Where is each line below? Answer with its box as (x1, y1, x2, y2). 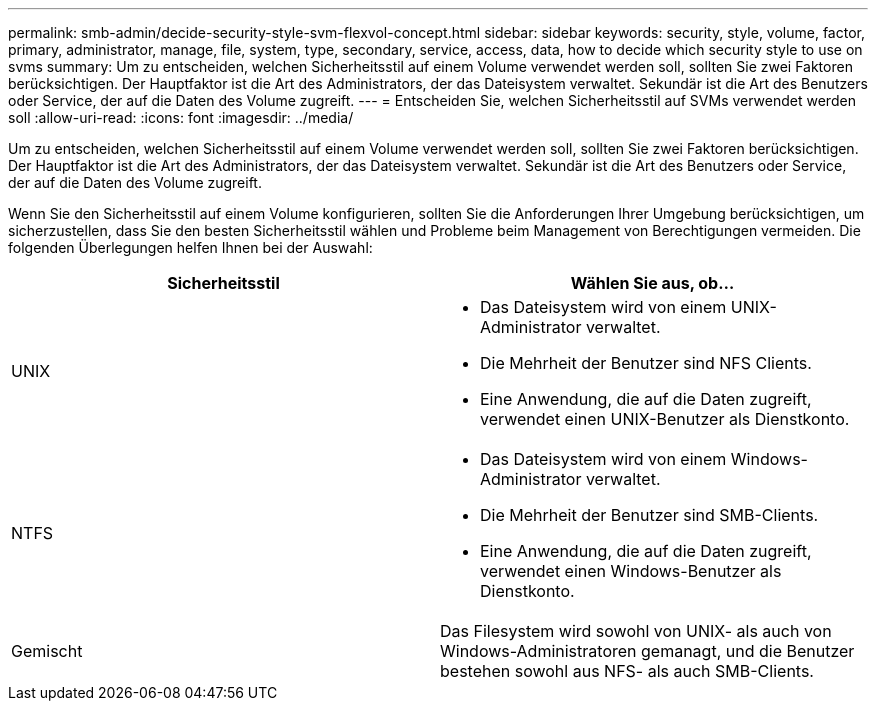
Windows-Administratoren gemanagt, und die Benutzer (440, 641, 855, 661)
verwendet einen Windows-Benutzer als (480, 561, 782, 581)
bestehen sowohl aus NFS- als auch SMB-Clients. (440, 661, 814, 681)
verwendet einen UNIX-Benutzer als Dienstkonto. (480, 409, 850, 429)
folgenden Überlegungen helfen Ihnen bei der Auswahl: (8, 239, 373, 256)
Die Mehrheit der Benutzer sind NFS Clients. (480, 353, 812, 373)
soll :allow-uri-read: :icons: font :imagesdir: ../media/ (8, 109, 354, 126)
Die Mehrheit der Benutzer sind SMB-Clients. (480, 505, 819, 525)
